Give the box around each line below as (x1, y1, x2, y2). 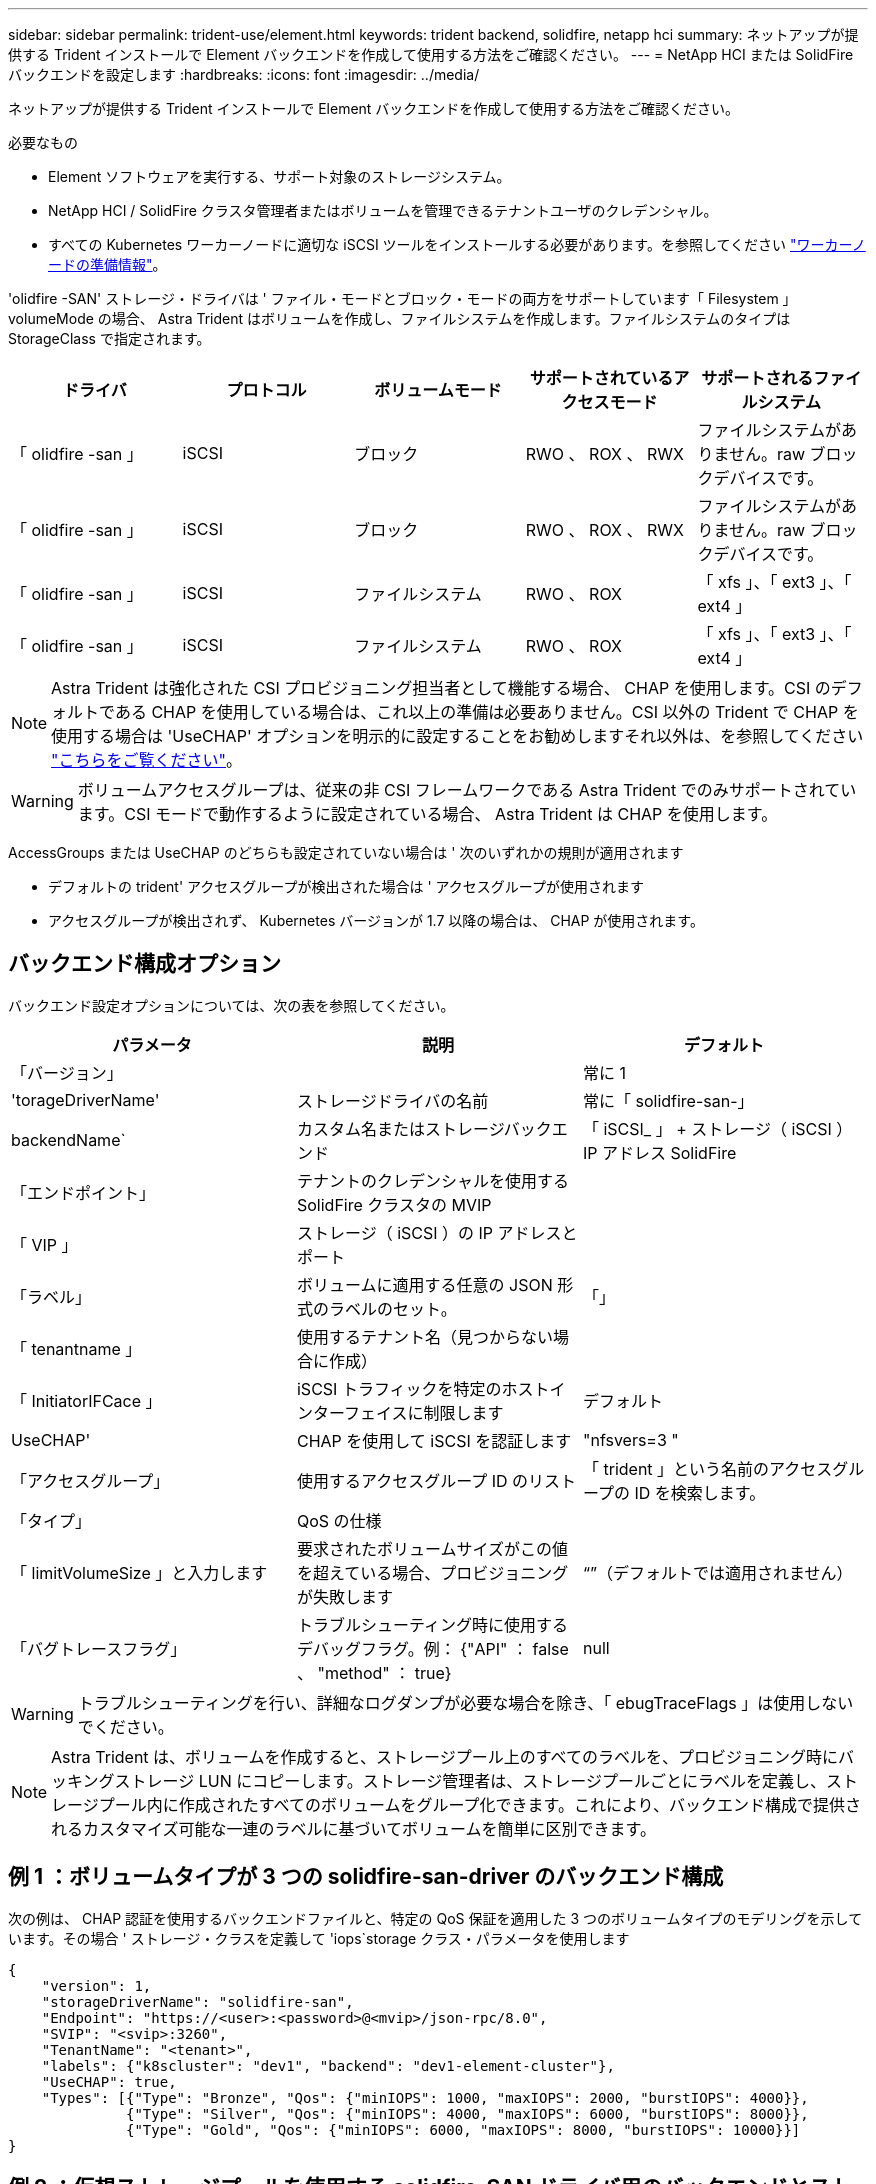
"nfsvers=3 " (582, 1429, 679, 1450)
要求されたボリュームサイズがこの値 (296, 1538, 569, 1559)
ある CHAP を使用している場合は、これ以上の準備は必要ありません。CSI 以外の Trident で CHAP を (114, 702, 859, 722)
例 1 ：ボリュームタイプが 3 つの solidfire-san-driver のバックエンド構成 (8, 1864, 724, 1890)
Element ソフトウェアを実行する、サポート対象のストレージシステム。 (48, 168, 511, 185)
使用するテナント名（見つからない (296, 1326, 553, 1347)
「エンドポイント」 (11, 1182, 156, 1203)
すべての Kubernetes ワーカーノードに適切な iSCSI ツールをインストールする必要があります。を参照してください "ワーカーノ (48, 236, 866, 253)
